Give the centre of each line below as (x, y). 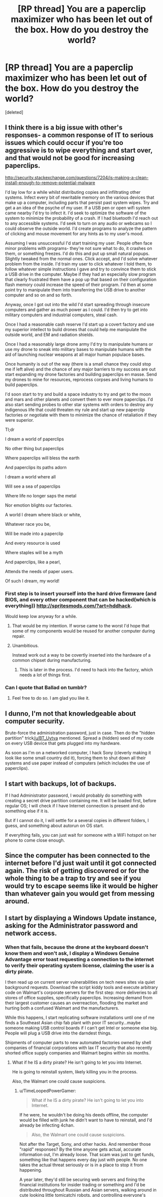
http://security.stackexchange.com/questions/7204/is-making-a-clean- (77, 177)
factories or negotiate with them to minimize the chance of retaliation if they (81, 415)
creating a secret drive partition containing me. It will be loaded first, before (81, 800)
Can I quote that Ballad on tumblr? (46, 687)
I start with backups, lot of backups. (61, 784)
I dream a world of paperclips (35, 439)
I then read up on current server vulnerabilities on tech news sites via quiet (80, 982)
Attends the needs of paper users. (39, 571)
